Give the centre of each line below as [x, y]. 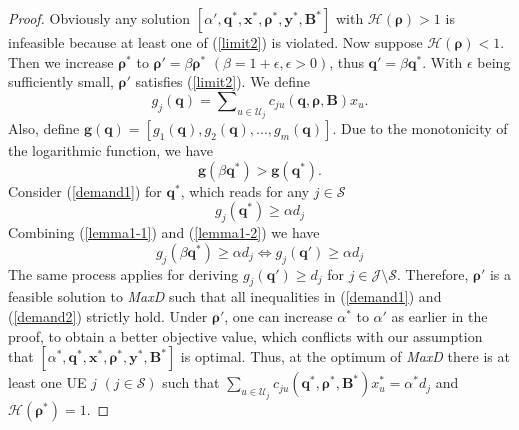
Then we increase [61, 61]
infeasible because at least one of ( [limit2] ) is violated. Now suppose [215, 42]
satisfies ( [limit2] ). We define [223, 81]
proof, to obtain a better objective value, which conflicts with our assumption [245, 335]
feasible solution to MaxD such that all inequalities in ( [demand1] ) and [225, 296]
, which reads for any [245, 190]
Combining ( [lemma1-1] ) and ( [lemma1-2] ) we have [164, 232]
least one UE [47, 382]
